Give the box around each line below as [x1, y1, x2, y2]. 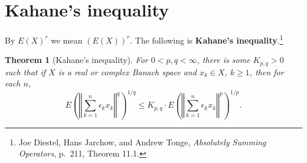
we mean [51, 34, 83, 46]
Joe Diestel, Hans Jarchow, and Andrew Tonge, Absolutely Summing [18, 135, 266, 148]
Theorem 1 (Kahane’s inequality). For [5, 54, 148, 66]
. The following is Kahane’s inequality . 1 [130, 32, 283, 46]
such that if [5, 65, 46, 78]
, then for [249, 65, 284, 78]
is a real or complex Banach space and [58, 65, 197, 78]
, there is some [197, 54, 250, 66]
